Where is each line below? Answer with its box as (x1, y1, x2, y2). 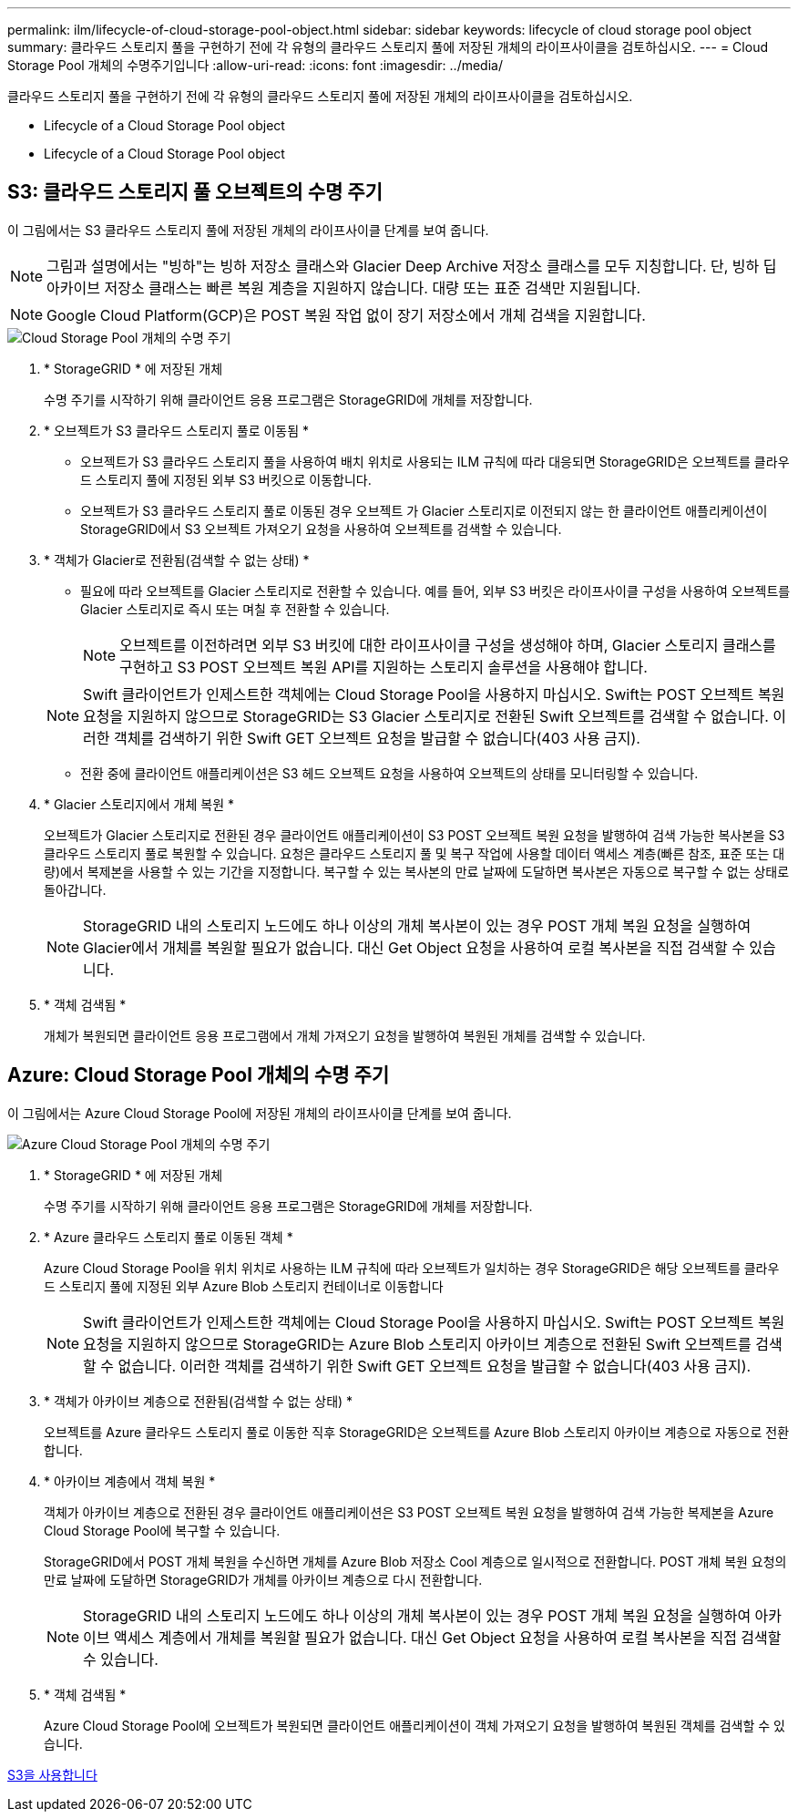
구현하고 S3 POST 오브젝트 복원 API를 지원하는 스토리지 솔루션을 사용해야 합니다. (119, 657, 648, 676)
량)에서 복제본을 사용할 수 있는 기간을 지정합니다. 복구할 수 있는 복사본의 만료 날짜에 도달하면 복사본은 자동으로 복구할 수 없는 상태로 (44, 863, 790, 879)
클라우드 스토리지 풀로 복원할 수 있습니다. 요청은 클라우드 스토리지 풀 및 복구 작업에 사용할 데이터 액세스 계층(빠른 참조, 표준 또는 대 (44, 845, 785, 861)
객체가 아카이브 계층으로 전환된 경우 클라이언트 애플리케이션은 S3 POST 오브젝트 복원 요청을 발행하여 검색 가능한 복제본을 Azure (44, 1504, 774, 1520)
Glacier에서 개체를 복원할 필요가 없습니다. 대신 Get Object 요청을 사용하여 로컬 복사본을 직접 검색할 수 (83, 938, 745, 957)
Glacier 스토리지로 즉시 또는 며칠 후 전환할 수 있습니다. (80, 601, 390, 617)
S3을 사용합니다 (7, 1766, 97, 1783)
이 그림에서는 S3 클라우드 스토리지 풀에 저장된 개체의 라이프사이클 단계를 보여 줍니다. (7, 221, 489, 238)
